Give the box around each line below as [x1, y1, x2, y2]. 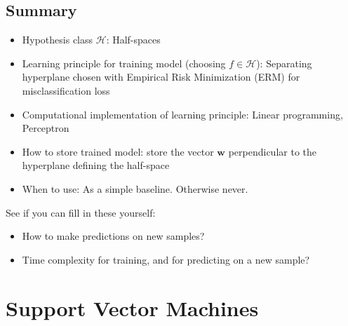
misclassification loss [22, 83, 110, 97]
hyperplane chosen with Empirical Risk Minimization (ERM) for [22, 69, 300, 84]
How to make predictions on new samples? [22, 229, 205, 243]
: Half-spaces [106, 32, 161, 47]
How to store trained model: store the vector [22, 144, 214, 158]
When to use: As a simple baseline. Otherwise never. [22, 181, 248, 196]
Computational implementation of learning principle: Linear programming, [22, 107, 343, 121]
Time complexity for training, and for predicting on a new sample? [22, 252, 310, 266]
